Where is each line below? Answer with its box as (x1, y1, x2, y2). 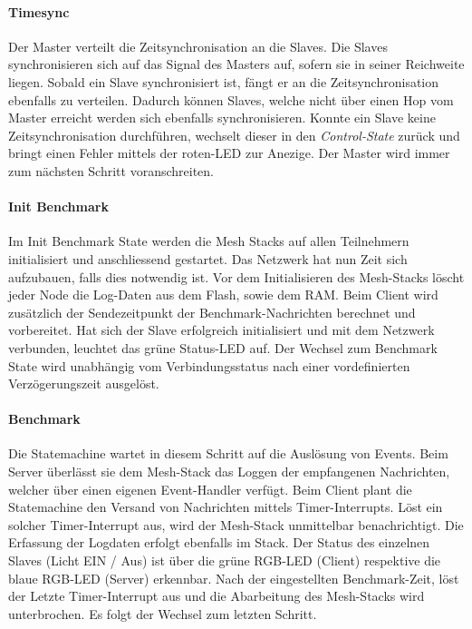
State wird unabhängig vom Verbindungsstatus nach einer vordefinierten (8, 356, 410, 375)
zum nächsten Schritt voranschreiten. (8, 161, 214, 180)
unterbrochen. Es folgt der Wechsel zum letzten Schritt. (8, 604, 317, 623)
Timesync (8, 2, 70, 21)
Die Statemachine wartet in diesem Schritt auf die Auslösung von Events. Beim (8, 444, 448, 463)
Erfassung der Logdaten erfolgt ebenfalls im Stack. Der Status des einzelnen (8, 533, 430, 552)
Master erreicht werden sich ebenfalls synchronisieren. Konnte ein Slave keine (8, 108, 436, 127)
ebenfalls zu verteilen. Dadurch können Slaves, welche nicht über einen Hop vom (8, 90, 454, 109)
